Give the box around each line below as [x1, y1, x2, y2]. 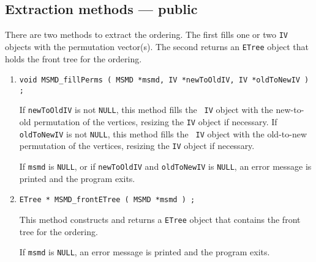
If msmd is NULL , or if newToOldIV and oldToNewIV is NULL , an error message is [19, 160, 312, 173]
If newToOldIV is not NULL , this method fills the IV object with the [19, 103, 273, 116]
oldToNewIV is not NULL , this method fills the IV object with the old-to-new [19, 127, 307, 140]
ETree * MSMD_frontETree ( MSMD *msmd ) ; [19, 195, 195, 205]
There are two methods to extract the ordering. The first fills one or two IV [5, 28, 288, 41]
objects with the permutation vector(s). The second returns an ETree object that [5, 40, 309, 53]
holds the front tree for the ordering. [5, 52, 142, 65]
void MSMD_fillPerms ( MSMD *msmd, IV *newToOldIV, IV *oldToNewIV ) [19, 76, 309, 85]
